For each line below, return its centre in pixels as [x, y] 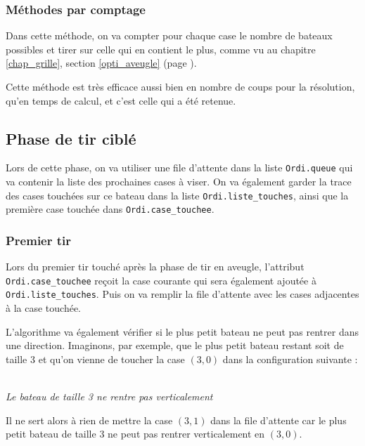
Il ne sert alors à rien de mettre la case [89, 420]
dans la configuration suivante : [290, 359]
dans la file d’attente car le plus [278, 420]
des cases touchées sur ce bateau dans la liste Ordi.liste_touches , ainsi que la [177, 195]
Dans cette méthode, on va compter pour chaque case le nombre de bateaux [169, 35]
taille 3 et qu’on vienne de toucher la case [95, 359]
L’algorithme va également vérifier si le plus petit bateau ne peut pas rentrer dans [182, 331]
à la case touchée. [43, 308]
